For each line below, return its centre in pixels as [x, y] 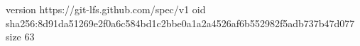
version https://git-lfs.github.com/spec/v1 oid [106, 9]
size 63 [20, 37]
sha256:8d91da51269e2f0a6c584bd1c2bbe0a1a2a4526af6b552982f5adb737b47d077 [180, 23]
